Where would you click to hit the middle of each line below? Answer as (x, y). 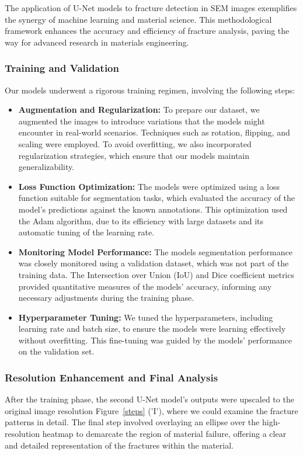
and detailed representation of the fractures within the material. (119, 445)
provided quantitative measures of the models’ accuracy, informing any (145, 286)
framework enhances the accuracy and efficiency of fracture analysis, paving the (147, 31)
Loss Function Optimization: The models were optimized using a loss (149, 186)
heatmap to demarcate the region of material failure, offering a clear (164, 434)
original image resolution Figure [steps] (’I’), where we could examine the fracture (151, 410)
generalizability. (46, 167)
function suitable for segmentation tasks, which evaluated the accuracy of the (157, 198)
